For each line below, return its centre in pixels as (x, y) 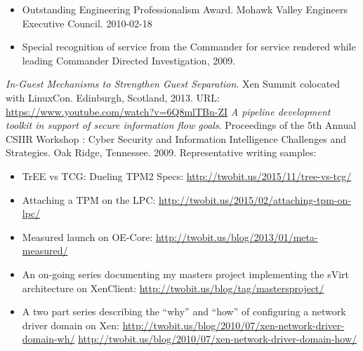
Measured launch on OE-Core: (87, 236)
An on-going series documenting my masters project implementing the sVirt (186, 274)
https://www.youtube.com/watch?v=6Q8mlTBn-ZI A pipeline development (168, 111)
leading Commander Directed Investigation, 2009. (129, 60)
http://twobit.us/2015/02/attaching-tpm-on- (255, 199)
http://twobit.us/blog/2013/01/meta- (237, 236)
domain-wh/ (48, 339)
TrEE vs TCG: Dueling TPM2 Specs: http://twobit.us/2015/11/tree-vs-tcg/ (187, 175)
